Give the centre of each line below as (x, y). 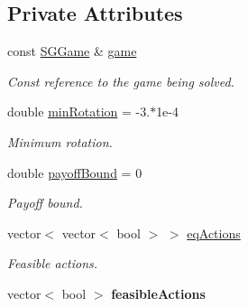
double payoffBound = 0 (75, 172)
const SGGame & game (72, 51)
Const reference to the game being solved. (121, 81)
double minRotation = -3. (79, 112)
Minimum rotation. (60, 141)
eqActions (214, 233)
